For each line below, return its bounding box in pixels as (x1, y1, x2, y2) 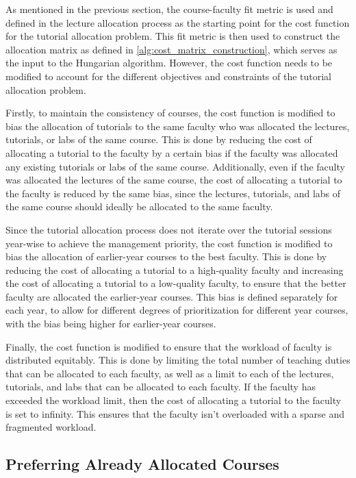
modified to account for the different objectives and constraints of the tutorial (5, 68, 332, 83)
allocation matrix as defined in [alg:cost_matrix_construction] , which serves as (5, 42, 338, 56)
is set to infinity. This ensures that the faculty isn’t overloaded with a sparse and (5, 406, 345, 420)
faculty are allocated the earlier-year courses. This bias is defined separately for (5, 289, 338, 303)
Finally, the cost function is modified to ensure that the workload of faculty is (5, 339, 332, 353)
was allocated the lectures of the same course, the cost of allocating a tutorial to (5, 173, 342, 187)
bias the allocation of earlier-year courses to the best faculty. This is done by (5, 249, 327, 264)
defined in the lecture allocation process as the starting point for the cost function (5, 15, 350, 29)
